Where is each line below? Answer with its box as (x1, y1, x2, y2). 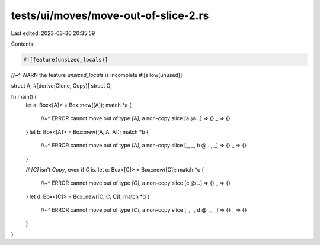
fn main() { (11, 93, 37, 100)
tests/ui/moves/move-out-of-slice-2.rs (11, 9, 209, 22)
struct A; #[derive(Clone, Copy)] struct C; (11, 82, 112, 89)
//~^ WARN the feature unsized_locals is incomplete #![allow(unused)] (11, 71, 183, 78)
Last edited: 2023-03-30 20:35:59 (11, 30, 95, 37)
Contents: (11, 40, 35, 47)
